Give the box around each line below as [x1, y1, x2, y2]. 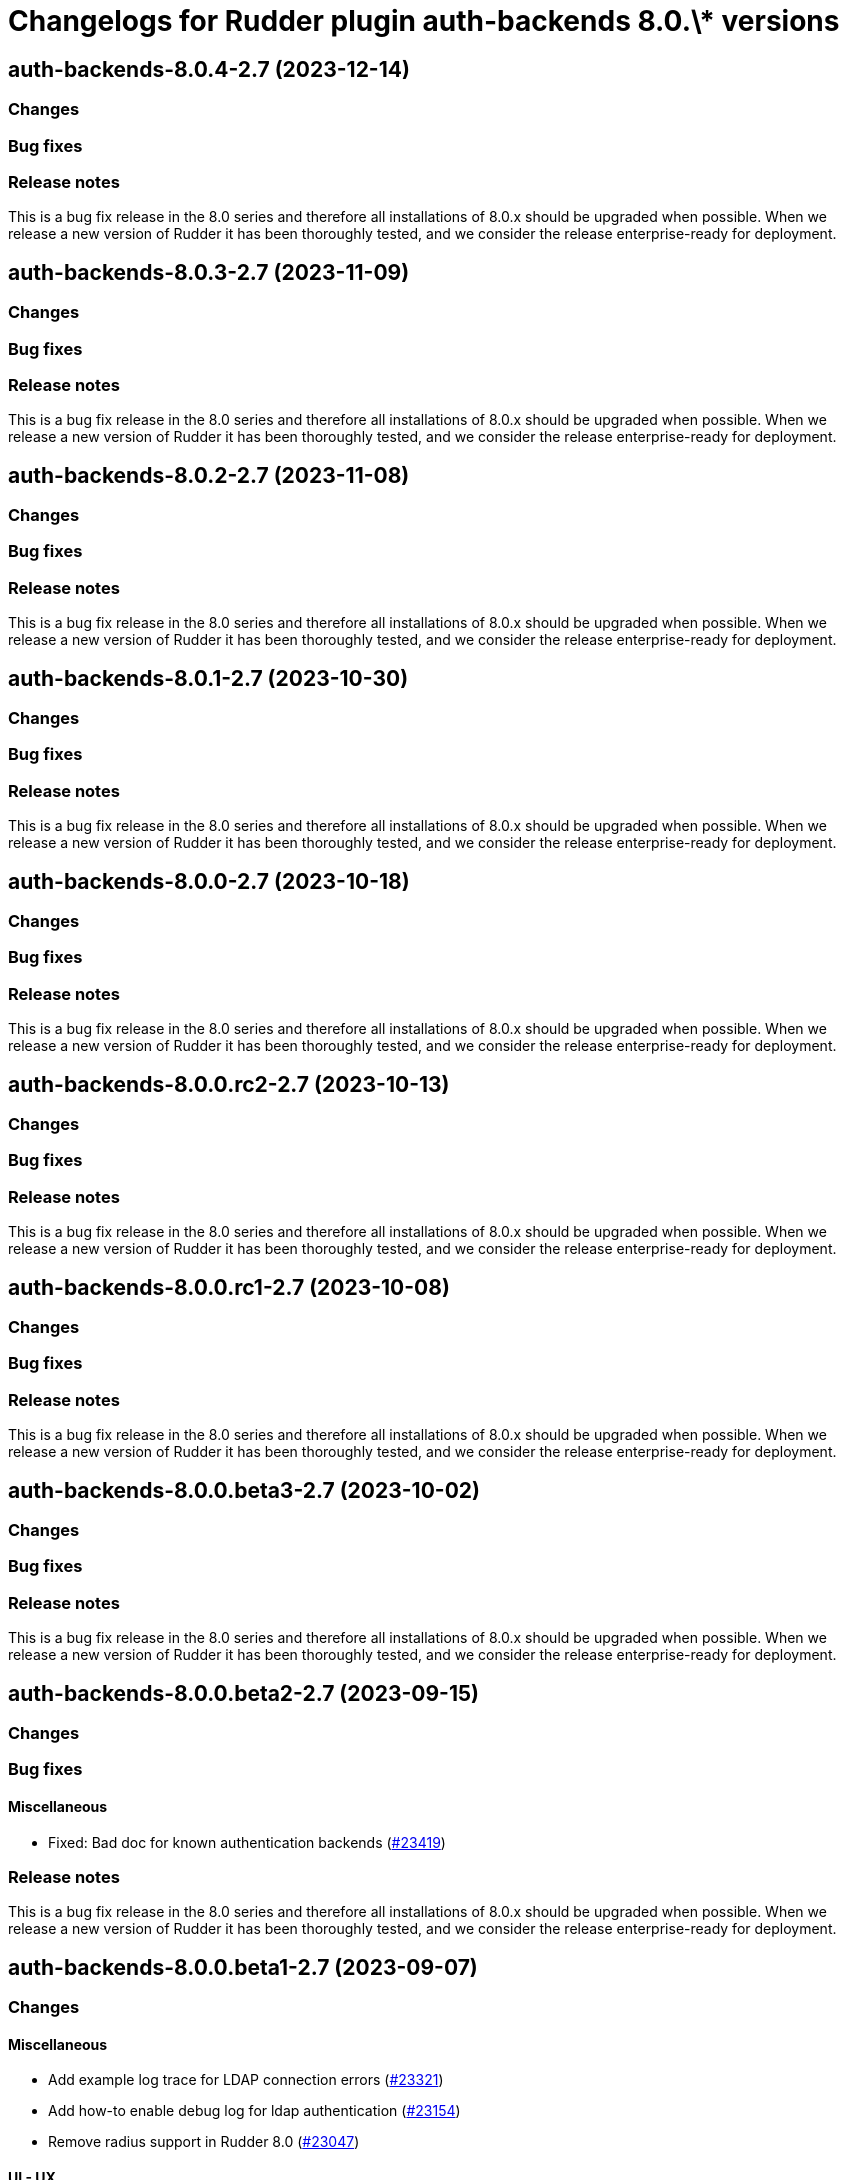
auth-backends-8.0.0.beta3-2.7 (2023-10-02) [8, 1477, 480, 1503]
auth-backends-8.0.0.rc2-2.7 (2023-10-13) [8, 1071, 450, 1097]
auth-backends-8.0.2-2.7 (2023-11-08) [8, 462, 410, 488]
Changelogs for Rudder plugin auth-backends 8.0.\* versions [8, 4, 840, 38]
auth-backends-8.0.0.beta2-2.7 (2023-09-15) [8, 1680, 479, 1706]
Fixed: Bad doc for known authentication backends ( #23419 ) [48, 1833, 446, 1851]
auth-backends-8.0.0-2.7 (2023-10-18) [8, 868, 410, 894]
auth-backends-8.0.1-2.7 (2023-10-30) [8, 665, 409, 691]
